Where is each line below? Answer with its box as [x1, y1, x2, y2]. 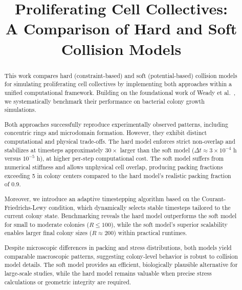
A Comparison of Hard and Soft [5, 18, 237, 39]
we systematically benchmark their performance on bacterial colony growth [4, 96, 205, 105]
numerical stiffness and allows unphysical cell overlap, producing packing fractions [4, 163, 223, 171]
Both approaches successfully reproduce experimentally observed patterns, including [4, 120, 228, 128]
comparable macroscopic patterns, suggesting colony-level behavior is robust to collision [4, 252, 238, 260]
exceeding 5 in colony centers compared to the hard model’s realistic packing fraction [4, 171, 231, 180]
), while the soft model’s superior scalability [111, 220, 228, 228]
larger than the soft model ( [120, 145, 194, 154]
